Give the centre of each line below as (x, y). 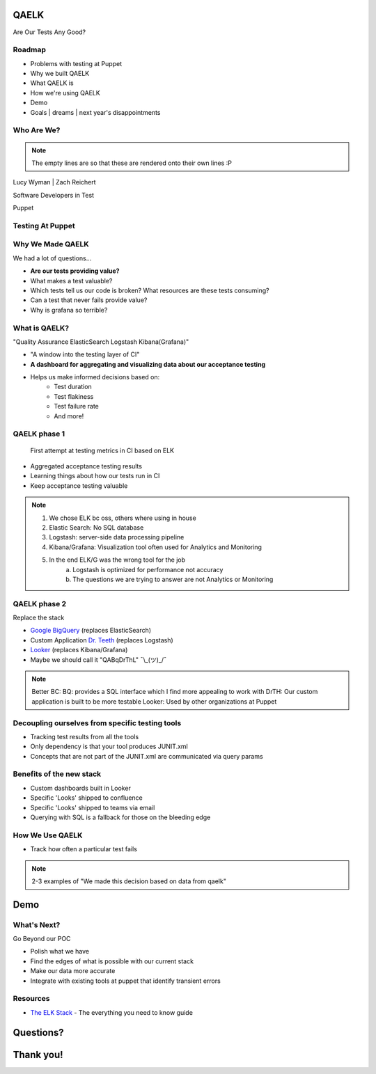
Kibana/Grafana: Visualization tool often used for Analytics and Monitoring (156, 547)
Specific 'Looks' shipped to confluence (86, 798)
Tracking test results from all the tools (85, 736)
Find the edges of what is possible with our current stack (112, 961)
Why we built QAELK (60, 74)
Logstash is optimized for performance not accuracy (148, 569)
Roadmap (30, 50)
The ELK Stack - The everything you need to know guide (111, 1012)
